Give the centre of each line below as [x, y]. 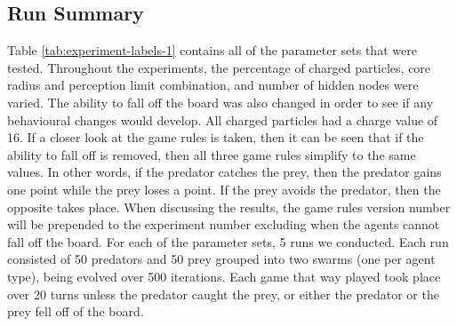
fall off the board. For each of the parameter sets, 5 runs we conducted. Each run [228, 241]
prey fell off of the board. [76, 311]
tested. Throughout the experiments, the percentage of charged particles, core [219, 67]
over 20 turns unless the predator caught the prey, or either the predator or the [223, 294]
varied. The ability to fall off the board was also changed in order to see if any [220, 102]
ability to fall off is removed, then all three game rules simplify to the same [212, 154]
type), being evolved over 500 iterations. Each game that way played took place [224, 276]
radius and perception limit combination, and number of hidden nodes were [213, 85]
